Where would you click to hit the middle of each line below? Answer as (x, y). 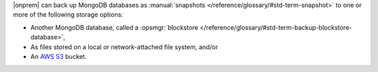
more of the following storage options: (68, 15)
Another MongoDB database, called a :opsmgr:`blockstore (114, 27)
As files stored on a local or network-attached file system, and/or (124, 47)
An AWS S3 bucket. (59, 56)
